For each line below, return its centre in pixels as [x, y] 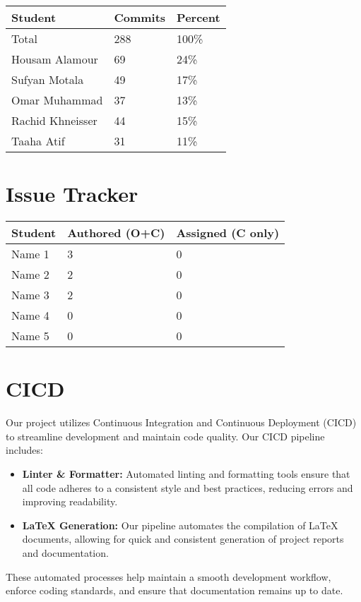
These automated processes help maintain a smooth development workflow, [168, 576]
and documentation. [65, 553]
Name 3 [30, 295]
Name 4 [30, 315]
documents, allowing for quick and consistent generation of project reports [183, 539]
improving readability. [70, 501]
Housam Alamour [55, 59]
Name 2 [30, 275]
